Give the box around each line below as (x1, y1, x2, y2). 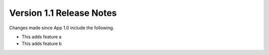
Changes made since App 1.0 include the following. (9, 25, 115, 31)
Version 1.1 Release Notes (9, 7, 117, 18)
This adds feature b (21, 41, 62, 47)
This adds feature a (21, 34, 62, 40)
